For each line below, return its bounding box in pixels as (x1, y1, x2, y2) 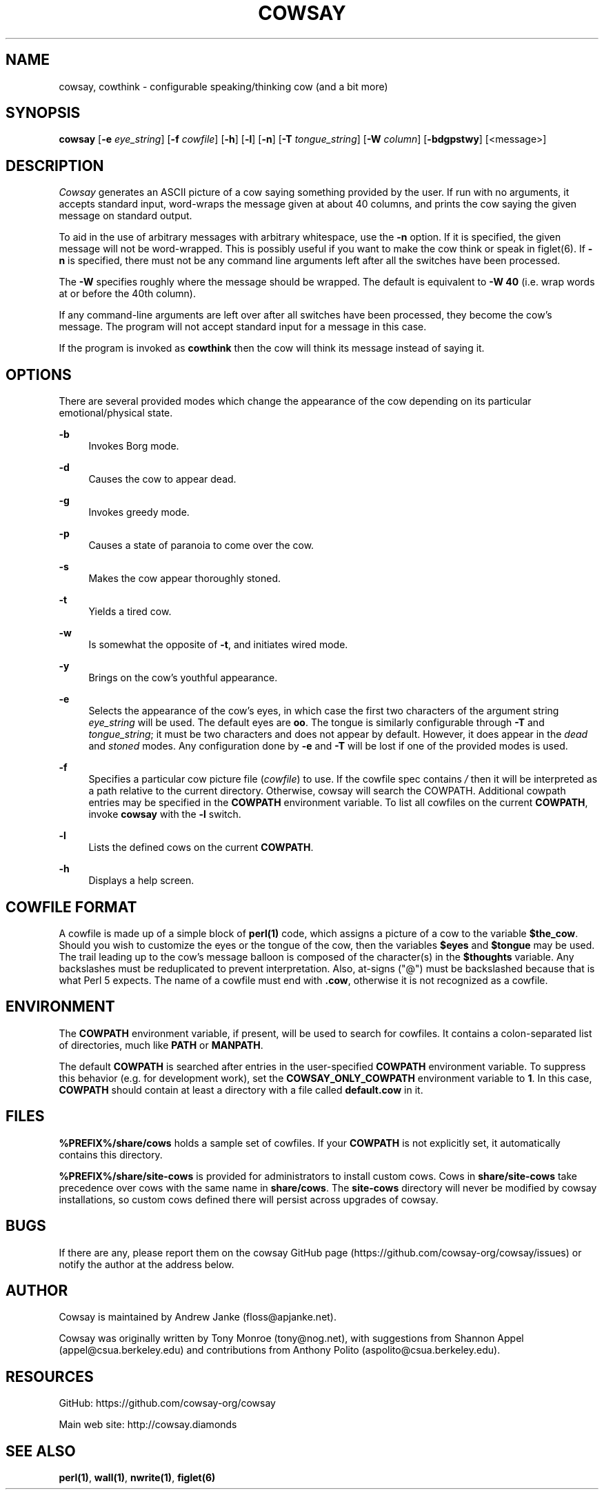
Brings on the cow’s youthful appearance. (88, 672, 278, 684)
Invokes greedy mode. (88, 506, 190, 519)
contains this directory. (59, 1148, 163, 1161)
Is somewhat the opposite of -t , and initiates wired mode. (88, 639, 348, 651)
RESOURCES (6, 1367, 94, 1385)
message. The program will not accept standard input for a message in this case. (59, 321, 427, 333)
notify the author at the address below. (59, 1258, 234, 1270)
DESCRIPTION (6, 157, 104, 174)
